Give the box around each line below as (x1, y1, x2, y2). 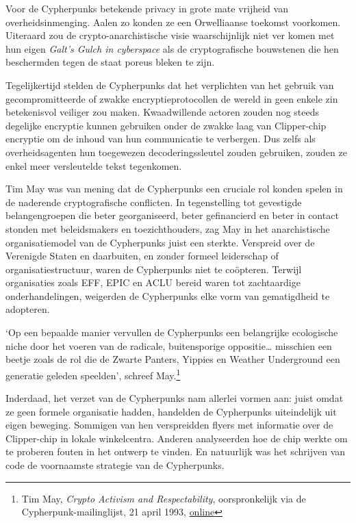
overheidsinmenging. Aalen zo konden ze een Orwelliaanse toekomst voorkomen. (5, 14, 341, 29)
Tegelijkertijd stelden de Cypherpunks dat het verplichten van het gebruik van (5, 77, 334, 92)
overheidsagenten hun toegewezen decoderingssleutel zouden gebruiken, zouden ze (5, 144, 347, 159)
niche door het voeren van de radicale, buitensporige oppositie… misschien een (5, 338, 332, 353)
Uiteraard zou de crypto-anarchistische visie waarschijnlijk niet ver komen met (5, 28, 335, 42)
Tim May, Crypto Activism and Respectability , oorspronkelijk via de (21, 491, 306, 505)
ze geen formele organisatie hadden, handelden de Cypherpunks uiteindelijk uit (5, 404, 337, 418)
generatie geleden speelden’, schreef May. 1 (5, 366, 181, 382)
